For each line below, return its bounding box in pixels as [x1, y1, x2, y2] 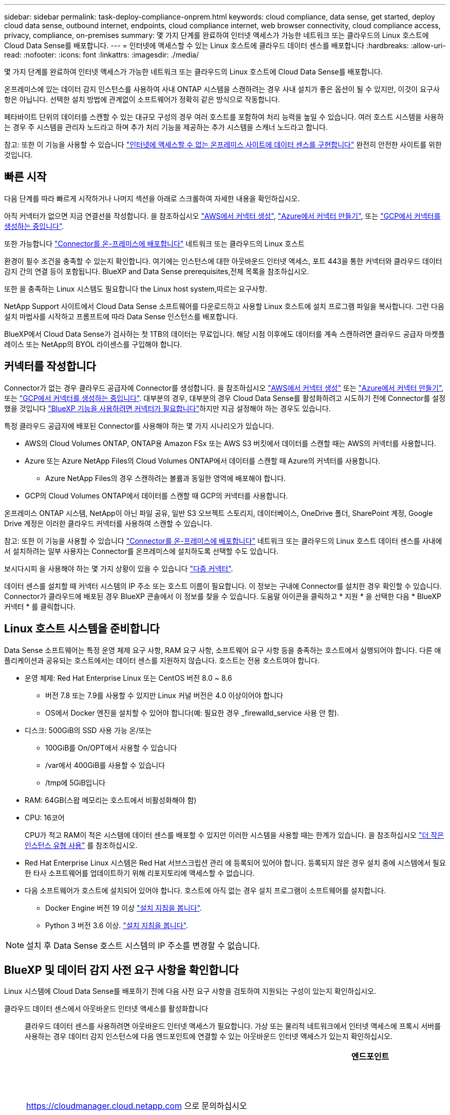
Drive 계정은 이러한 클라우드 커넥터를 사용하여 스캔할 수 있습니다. [4, 518, 213, 528]
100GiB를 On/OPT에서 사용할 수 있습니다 [45, 743, 177, 752]
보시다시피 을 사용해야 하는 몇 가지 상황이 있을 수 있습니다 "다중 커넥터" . [4, 564, 233, 573]
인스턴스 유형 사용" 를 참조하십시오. [25, 840, 138, 850]
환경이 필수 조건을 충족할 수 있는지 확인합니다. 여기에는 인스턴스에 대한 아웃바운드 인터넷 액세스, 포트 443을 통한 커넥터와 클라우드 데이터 [4, 256, 442, 265]
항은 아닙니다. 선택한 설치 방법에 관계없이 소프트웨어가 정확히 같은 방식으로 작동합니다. [4, 95, 280, 104]
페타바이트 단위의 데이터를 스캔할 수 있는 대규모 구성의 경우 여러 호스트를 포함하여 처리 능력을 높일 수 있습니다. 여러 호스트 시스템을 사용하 [4, 112, 444, 121]
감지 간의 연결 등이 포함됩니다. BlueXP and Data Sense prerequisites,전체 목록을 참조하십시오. [4, 266, 309, 276]
